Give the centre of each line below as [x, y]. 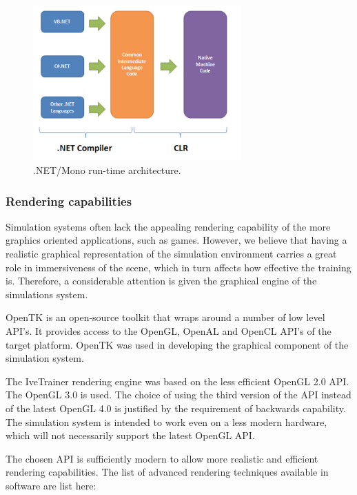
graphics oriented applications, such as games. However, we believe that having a [176, 240]
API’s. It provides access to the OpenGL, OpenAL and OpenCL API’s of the [169, 330]
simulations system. [47, 294]
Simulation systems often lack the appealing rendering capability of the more [168, 226]
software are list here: [51, 485]
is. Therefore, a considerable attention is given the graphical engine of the [161, 281]
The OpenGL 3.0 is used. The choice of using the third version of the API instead [178, 395]
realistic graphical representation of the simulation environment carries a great [171, 253]
